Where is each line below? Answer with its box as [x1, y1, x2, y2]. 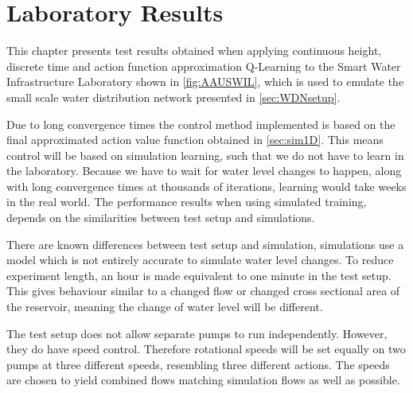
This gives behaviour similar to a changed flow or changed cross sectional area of [6, 282, 400, 299]
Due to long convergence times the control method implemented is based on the [6, 115, 395, 132]
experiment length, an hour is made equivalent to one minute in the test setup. [6, 267, 392, 283]
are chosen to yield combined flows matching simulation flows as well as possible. [6, 372, 400, 388]
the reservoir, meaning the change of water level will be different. [6, 298, 323, 315]
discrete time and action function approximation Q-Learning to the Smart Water [6, 57, 401, 74]
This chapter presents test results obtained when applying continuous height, [6, 42, 382, 59]
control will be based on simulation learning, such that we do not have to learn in [6, 146, 404, 163]
